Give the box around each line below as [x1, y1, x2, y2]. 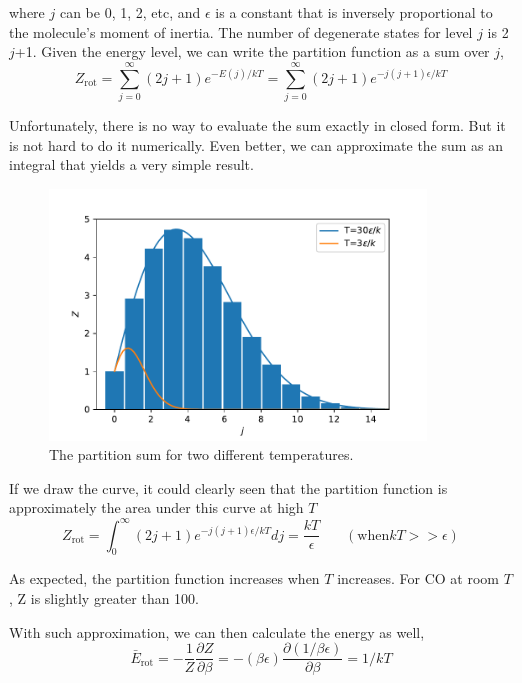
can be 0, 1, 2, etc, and [59, 2, 201, 22]
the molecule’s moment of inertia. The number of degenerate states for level [9, 21, 473, 42]
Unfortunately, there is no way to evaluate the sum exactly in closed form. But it [9, 114, 506, 135]
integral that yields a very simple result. [9, 154, 254, 175]
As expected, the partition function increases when [9, 568, 320, 589]
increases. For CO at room [337, 568, 500, 589]
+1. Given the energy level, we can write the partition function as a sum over [14, 41, 490, 62]
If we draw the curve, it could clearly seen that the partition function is [9, 477, 448, 498]
